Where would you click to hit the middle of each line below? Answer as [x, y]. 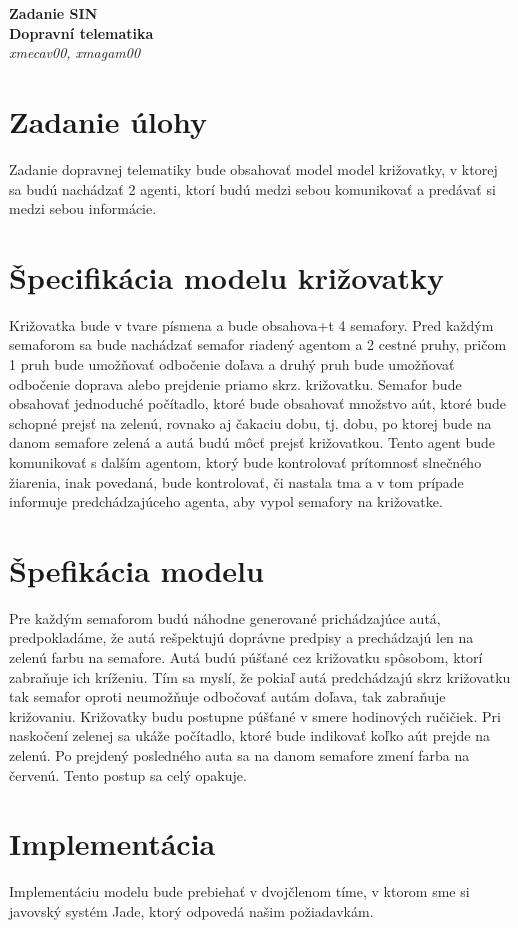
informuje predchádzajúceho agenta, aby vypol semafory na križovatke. [226, 501]
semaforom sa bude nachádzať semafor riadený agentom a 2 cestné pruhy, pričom [258, 344]
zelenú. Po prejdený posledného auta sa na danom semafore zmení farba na [239, 755]
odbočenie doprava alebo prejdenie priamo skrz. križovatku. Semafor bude [235, 383]
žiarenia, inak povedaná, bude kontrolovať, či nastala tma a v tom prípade [236, 481]
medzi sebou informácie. [83, 208]
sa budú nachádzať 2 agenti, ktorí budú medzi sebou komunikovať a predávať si [252, 188]
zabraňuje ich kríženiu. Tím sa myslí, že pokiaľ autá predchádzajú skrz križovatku [260, 676]
